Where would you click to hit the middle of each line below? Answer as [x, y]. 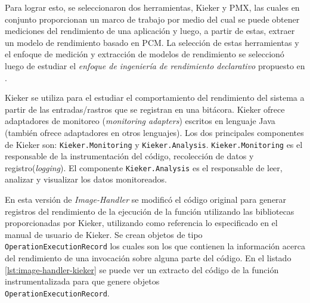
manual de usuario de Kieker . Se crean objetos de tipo [104, 234]
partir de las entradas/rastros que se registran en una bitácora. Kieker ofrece [145, 109]
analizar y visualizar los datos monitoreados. [86, 179]
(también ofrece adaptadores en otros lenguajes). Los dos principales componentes [154, 132]
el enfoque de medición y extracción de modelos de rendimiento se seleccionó [145, 54]
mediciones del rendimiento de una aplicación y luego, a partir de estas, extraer [150, 31]
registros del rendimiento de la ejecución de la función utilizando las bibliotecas [150, 211]
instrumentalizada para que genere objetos [82, 281]
